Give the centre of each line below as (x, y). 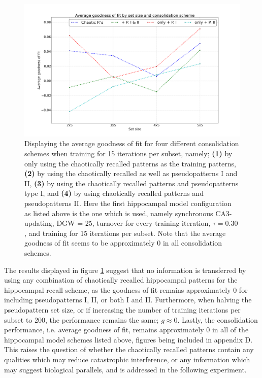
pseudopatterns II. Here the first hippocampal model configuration (128, 203)
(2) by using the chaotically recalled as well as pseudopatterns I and (131, 173)
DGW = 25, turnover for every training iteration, (134, 223)
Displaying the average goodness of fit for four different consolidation (132, 143)
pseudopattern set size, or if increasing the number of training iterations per (122, 309)
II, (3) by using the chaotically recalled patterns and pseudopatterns (132, 183)
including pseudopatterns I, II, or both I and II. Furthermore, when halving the (128, 300)
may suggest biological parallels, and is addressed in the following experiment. (125, 369)
